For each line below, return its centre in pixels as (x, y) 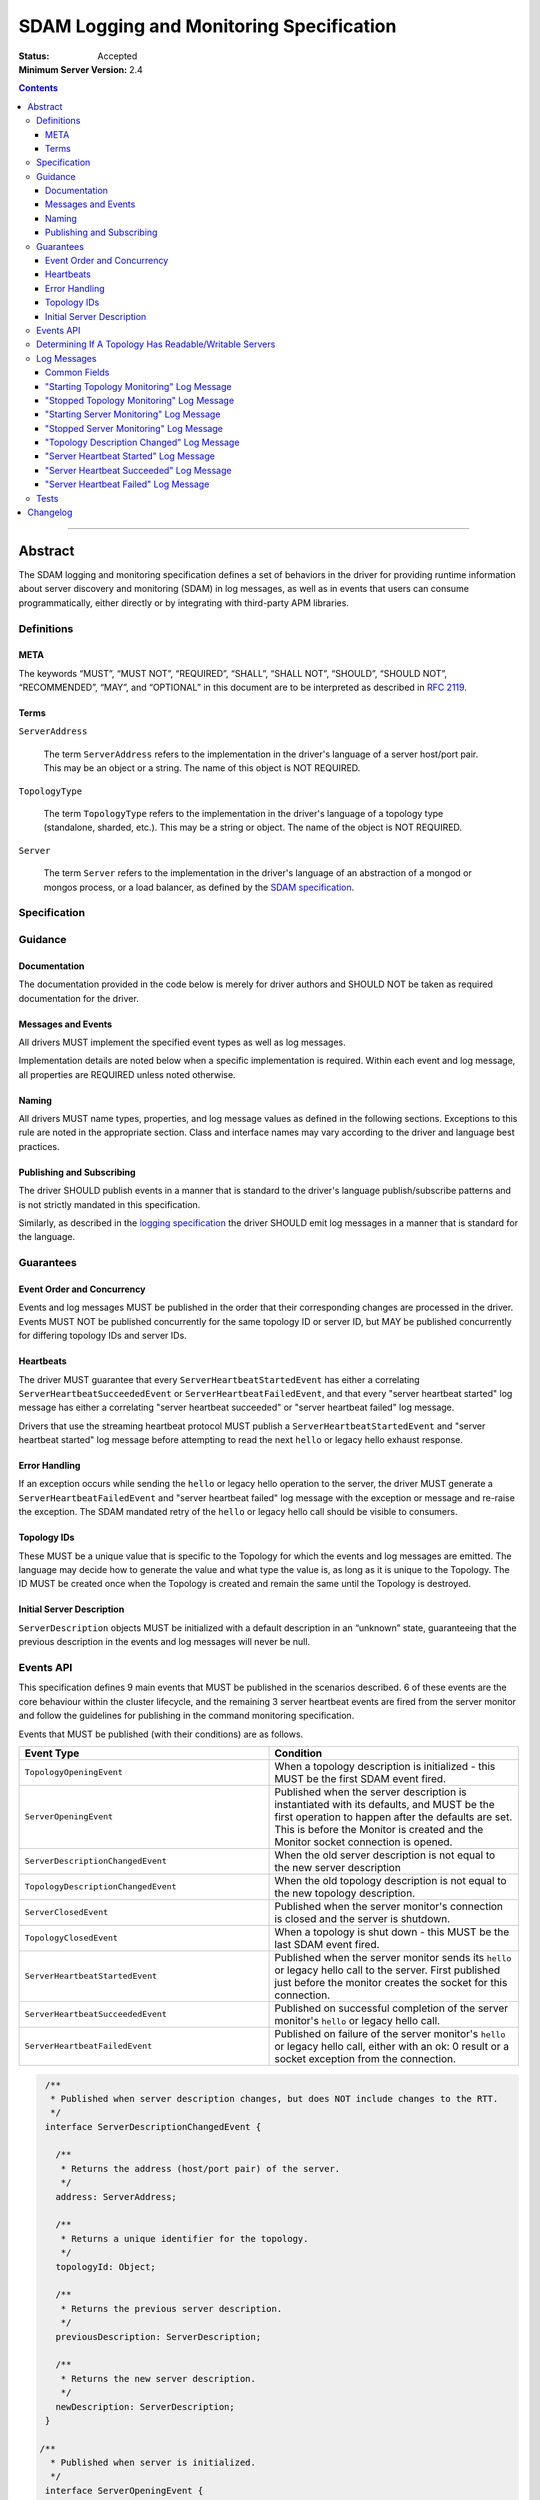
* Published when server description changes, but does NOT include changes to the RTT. (274, 2098)
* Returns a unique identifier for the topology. (184, 2238)
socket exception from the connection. (365, 2058)
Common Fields (77, 372)
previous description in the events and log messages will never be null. (164, 1642)
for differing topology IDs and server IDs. (102, 1336)
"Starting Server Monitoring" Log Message (133, 414)
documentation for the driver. (78, 998)
